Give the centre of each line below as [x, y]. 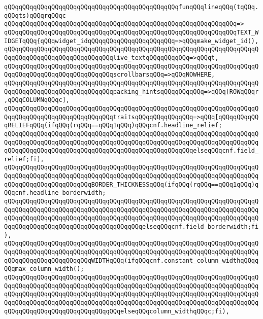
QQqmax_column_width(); [44, 269]
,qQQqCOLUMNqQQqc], [37, 100]
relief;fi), [24, 159]
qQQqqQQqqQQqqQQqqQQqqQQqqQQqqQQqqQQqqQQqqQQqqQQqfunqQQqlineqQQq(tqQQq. [131, 7]
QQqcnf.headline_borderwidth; [55, 193]
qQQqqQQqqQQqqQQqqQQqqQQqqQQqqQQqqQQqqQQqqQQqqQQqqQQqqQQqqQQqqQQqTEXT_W [131, 32]
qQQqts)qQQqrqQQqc [35, 15]
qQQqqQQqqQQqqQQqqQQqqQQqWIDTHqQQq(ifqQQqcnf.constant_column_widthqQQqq [131, 260]
